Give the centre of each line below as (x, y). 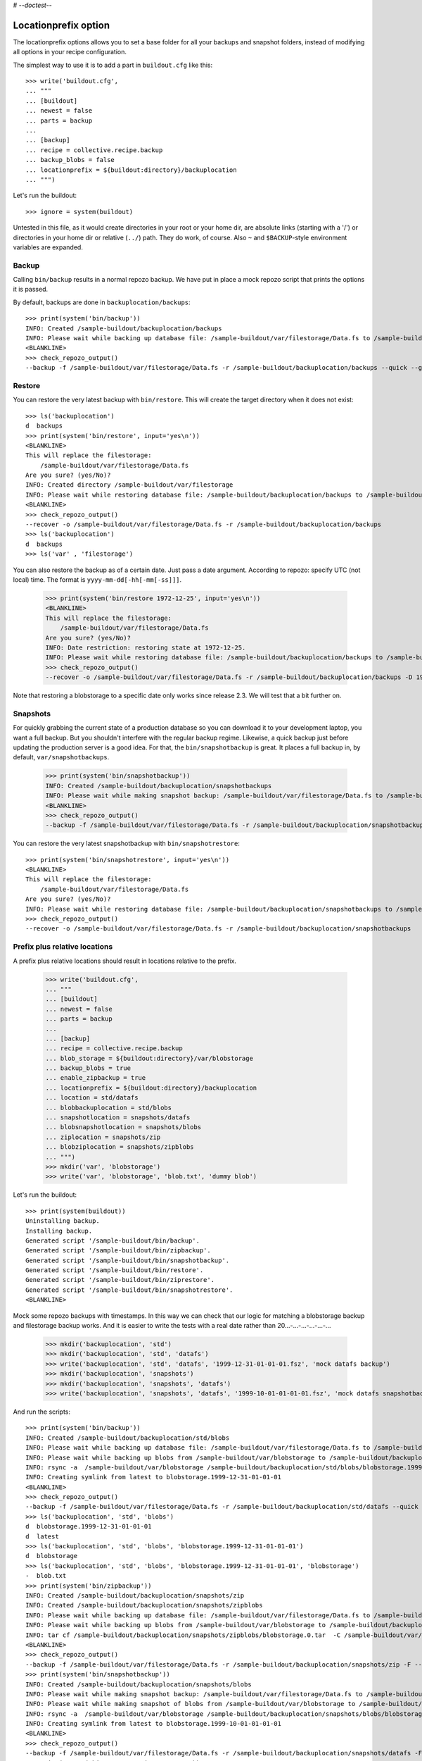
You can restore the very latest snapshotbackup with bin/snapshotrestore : (127, 844)
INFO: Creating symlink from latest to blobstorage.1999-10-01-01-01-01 (153, 1724)
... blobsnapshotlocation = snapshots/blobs (123, 1127)
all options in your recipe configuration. (70, 52)
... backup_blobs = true (88, 1068)
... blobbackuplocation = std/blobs (109, 1107)
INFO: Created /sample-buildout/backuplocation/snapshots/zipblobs (144, 1605)
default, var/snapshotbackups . (61, 757)
